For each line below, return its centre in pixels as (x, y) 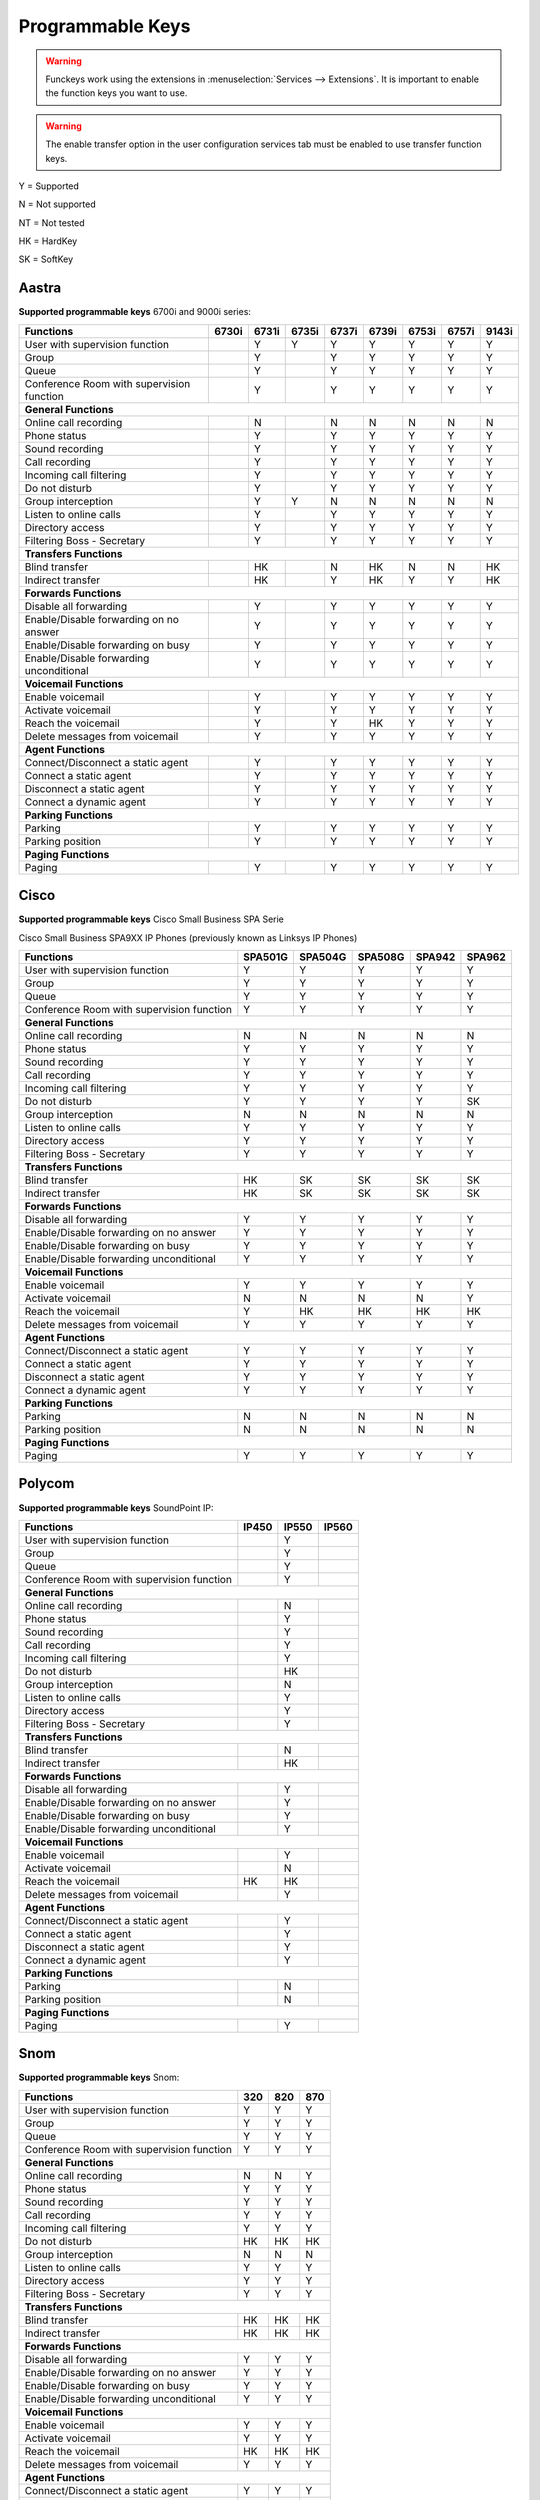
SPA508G (381, 957)
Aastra (40, 288)
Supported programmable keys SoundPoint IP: (116, 1507)
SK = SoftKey (46, 259)
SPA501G (266, 957)
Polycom (46, 1483)
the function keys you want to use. (116, 93)
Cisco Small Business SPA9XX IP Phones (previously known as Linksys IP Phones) (188, 937)
